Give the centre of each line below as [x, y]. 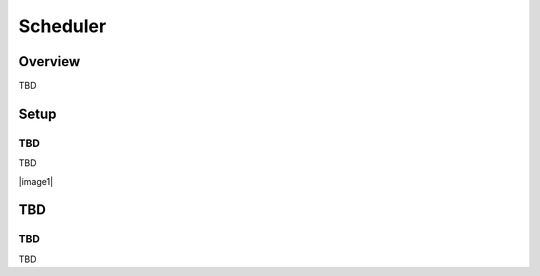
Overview [49, 61]
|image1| [36, 181]
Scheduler [62, 26]
